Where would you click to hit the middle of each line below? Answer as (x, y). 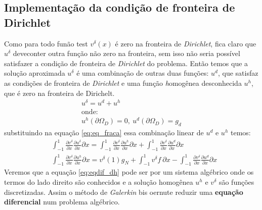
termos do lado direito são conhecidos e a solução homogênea (99, 182)
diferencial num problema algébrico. (62, 202)
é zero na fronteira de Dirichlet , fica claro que (186, 43)
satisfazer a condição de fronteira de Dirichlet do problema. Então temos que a (126, 63)
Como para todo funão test (46, 43)
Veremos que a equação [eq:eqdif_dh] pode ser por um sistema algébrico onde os (129, 172)
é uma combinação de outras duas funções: (143, 73)
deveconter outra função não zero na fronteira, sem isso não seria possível (126, 53)
